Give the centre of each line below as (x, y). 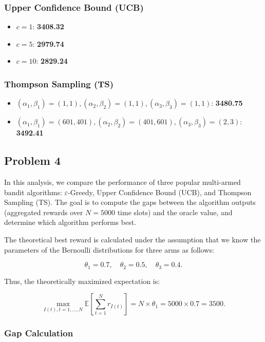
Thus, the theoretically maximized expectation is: (82, 281)
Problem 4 (32, 160)
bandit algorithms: (33, 192)
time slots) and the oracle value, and (175, 212)
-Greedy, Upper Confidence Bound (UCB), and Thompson (160, 192)
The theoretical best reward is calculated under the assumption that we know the (132, 239)
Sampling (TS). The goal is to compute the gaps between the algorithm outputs (130, 202)
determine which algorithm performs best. (70, 222)
